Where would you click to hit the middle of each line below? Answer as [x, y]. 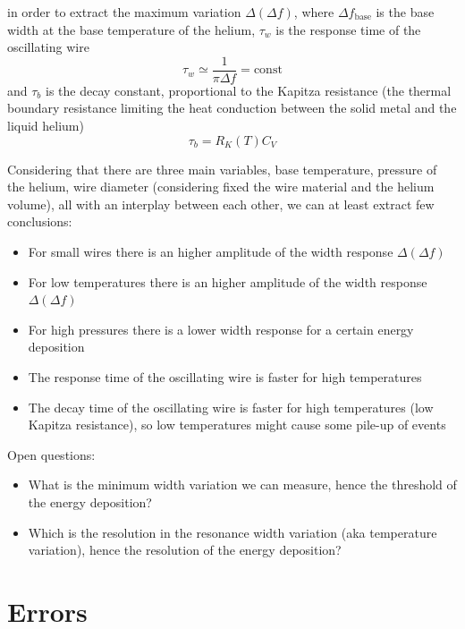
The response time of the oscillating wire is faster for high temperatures [225, 376]
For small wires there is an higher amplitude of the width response [211, 251]
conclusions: [40, 221]
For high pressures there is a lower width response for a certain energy [221, 329]
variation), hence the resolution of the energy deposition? [185, 550]
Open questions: [51, 454]
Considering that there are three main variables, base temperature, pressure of [222, 169]
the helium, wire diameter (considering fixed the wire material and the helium [221, 187]
